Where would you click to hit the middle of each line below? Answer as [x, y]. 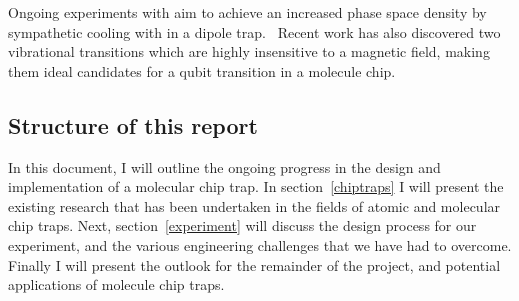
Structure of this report [133, 124]
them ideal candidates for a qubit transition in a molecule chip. [202, 70]
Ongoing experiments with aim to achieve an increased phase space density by [247, 12]
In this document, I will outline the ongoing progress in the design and [224, 166]
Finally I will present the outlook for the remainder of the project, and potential [254, 264]
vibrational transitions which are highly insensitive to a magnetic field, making [249, 51]
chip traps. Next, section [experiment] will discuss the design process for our [242, 225]
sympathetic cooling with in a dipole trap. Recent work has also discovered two [254, 31]
